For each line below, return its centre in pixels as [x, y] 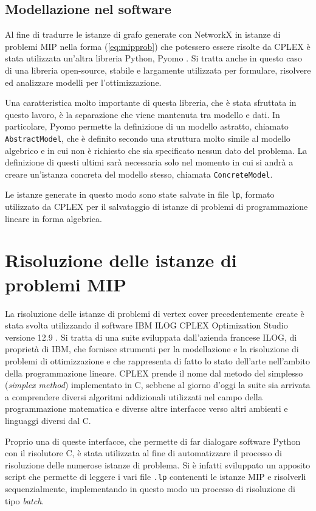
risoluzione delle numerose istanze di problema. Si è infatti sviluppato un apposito [158, 464]
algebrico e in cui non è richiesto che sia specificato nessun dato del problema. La [156, 150]
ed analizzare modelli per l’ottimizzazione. [83, 82]
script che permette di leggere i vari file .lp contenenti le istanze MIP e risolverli [156, 477]
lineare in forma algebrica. [53, 218]
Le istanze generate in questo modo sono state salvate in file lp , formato [140, 194]
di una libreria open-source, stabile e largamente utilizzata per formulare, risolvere [158, 70]
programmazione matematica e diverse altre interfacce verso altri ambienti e [146, 408]
